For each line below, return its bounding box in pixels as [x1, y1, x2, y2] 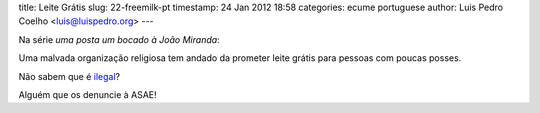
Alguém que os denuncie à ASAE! [18, 88, 157, 100]
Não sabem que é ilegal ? [18, 70, 120, 82]
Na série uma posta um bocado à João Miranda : [18, 33, 220, 45]
